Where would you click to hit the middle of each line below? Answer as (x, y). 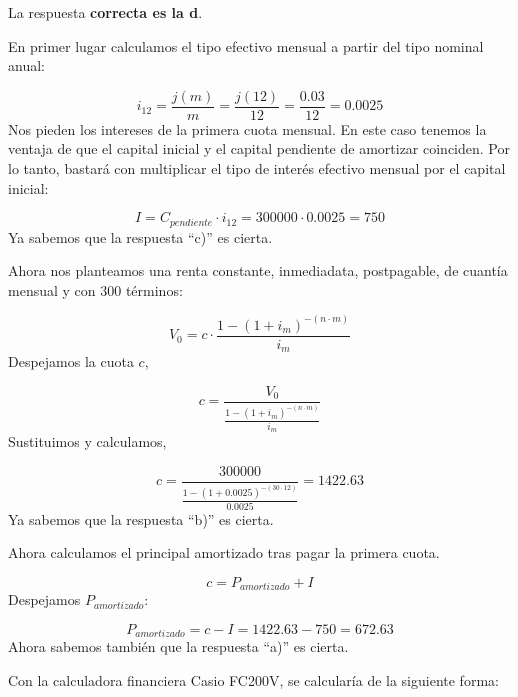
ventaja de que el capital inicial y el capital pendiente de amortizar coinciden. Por (259, 148)
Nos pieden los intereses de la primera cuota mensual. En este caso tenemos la (247, 128)
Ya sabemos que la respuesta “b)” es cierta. (141, 518)
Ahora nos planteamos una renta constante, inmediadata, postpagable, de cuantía (258, 270)
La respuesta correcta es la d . (105, 12)
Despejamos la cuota (71, 361)
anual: (26, 65)
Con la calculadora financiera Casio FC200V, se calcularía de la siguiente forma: (253, 679)
